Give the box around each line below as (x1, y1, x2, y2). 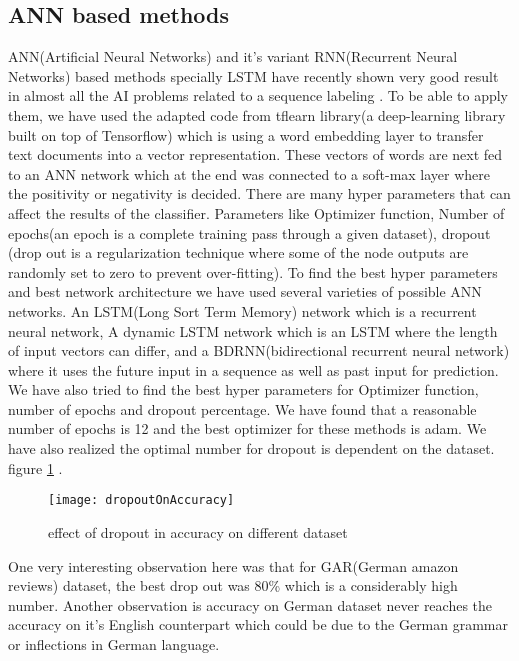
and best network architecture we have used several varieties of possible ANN (8, 281, 482, 302)
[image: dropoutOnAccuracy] (48, 493, 235, 508)
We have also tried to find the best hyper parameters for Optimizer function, (8, 379, 479, 400)
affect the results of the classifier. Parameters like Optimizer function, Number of (8, 202, 505, 223)
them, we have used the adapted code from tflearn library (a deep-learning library (8, 104, 506, 125)
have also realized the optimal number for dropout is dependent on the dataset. (8, 438, 495, 459)
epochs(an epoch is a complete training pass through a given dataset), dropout (8, 222, 491, 243)
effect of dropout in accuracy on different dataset (48, 521, 348, 542)
